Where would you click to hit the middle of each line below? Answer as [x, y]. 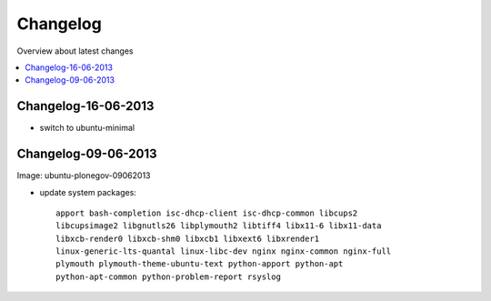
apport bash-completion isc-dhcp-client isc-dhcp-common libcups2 [207, 213]
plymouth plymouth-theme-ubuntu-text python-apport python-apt [200, 264]
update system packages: [88, 192]
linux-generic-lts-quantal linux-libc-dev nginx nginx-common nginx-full [224, 251]
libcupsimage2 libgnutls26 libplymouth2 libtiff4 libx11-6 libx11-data [219, 226]
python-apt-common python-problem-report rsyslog [169, 276]
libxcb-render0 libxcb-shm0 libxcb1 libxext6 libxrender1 [188, 238]
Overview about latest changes [75, 51]
